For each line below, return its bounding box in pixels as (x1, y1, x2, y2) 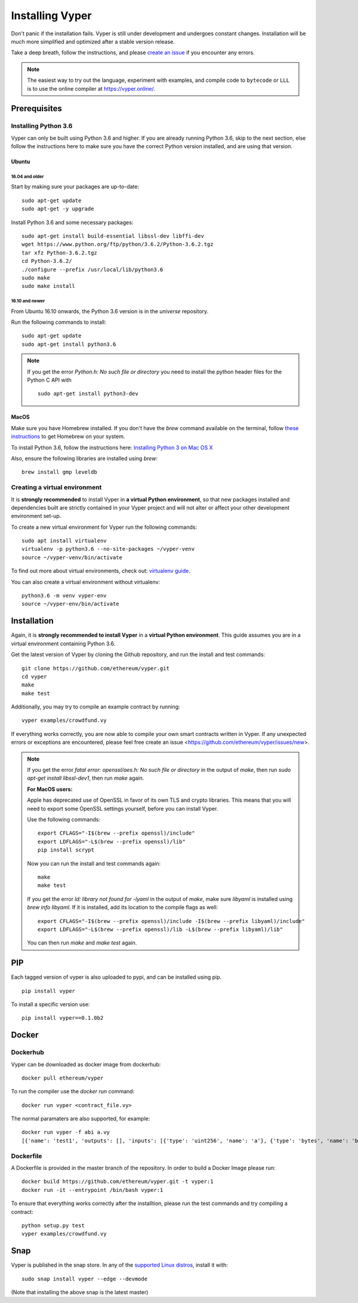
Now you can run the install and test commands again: (27, 860, 161, 867)
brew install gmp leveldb (21, 469, 98, 476)
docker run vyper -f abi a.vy (21, 1129, 110, 1136)
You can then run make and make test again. (27, 939, 137, 946)
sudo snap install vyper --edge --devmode (21, 1276, 148, 1282)
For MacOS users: (27, 786, 73, 793)
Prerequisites (11, 103, 62, 114)
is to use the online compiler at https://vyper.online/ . (27, 85, 155, 92)
